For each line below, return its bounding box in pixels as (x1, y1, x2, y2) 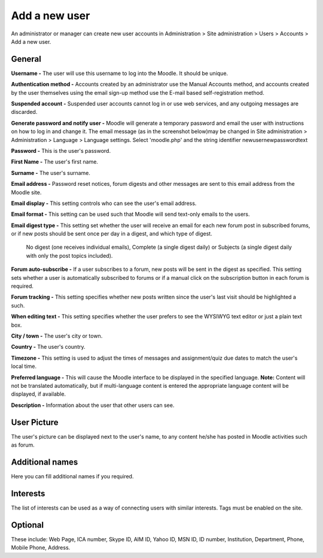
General (11, 54, 42, 64)
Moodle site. (11, 189, 42, 196)
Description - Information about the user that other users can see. (11, 402, 175, 409)
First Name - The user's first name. (11, 158, 99, 165)
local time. (11, 363, 37, 370)
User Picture (11, 417, 59, 427)
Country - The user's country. (11, 343, 86, 351)
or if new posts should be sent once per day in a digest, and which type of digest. (11, 230, 212, 237)
